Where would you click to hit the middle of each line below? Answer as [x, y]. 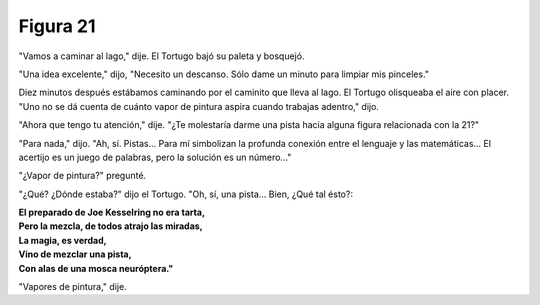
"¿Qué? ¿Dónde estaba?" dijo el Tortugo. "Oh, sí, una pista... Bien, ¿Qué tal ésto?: [186, 194]
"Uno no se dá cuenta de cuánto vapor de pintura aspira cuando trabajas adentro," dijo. [199, 106]
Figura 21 [57, 26]
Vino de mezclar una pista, [75, 254]
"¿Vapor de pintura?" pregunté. [82, 176]
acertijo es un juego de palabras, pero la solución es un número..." [155, 157]
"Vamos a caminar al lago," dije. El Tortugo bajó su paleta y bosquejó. [161, 56]
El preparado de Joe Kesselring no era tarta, [111, 212]
